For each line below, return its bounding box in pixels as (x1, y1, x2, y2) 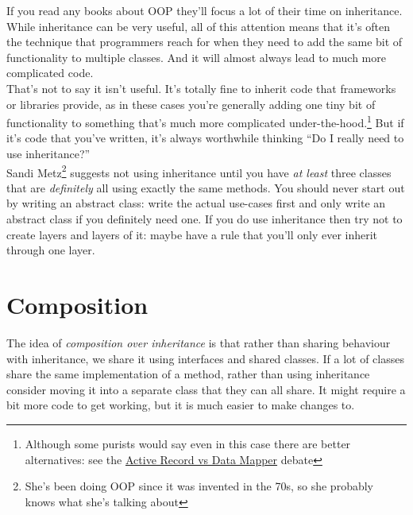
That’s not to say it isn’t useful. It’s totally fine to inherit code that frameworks (6, 79, 396, 96)
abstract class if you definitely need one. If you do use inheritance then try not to (6, 211, 403, 227)
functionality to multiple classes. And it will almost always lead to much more (6, 48, 386, 65)
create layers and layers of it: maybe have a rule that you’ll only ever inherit (6, 226, 378, 242)
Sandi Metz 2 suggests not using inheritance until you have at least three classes (6, 161, 392, 180)
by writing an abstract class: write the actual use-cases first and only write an (6, 195, 386, 211)
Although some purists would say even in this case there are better (25, 435, 351, 451)
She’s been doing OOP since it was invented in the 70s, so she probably (25, 478, 373, 494)
